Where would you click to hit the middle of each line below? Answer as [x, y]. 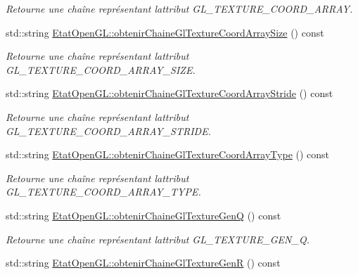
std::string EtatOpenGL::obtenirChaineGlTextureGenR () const [143, 263]
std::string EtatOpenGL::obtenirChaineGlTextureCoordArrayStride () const [170, 93]
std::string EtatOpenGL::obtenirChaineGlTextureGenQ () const [143, 215]
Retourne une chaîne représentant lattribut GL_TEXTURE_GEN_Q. [158, 239]
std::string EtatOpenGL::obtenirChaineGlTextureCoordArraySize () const [165, 32]
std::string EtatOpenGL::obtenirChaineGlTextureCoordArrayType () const [168, 154]
